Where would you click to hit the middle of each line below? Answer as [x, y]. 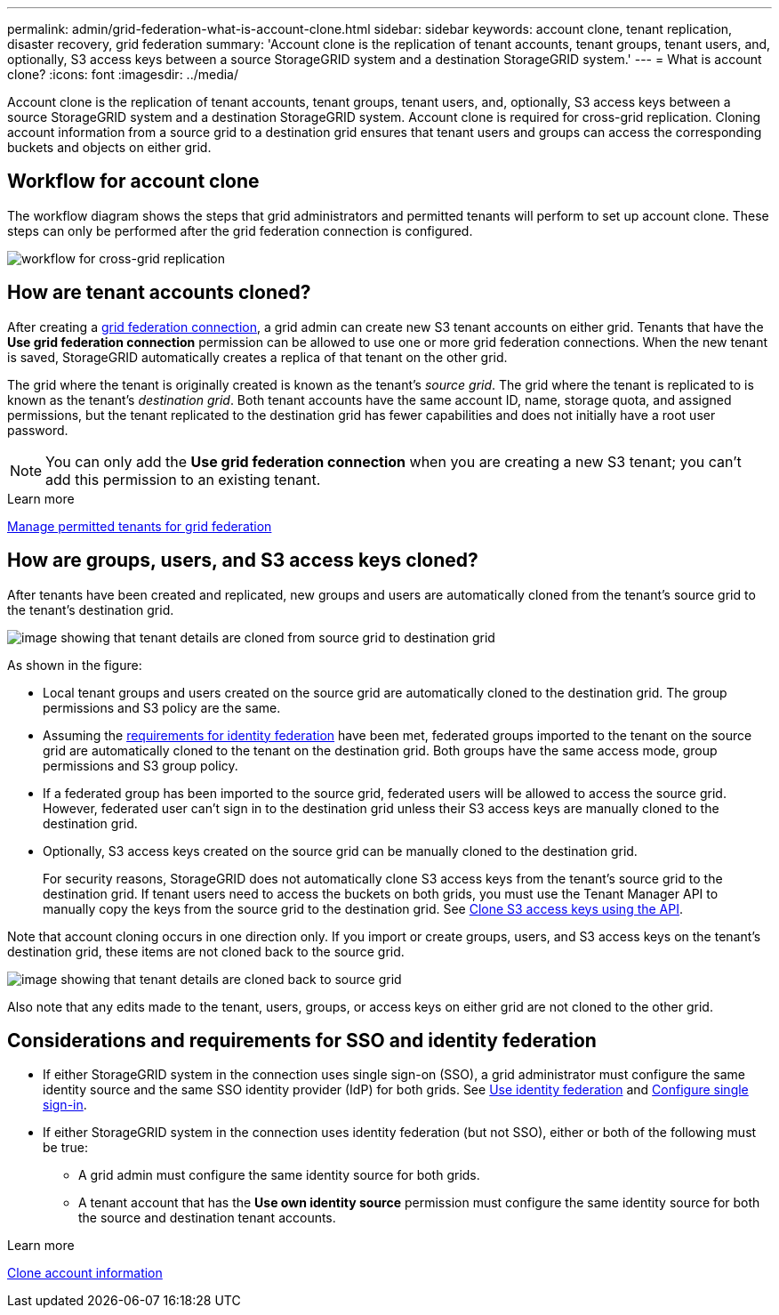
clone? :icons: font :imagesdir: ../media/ [123, 74]
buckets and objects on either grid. [109, 147]
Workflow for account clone [133, 182]
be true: [65, 1148]
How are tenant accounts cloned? [159, 293]
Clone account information [85, 1273]
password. [38, 430]
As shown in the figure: [75, 665]
